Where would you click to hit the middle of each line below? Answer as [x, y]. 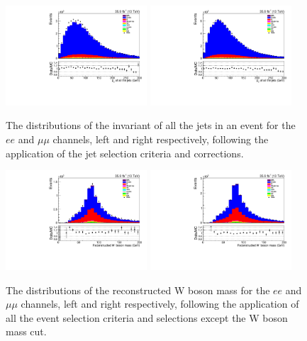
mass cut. [26, 331]
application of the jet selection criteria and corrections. [125, 153]
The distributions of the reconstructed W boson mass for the [138, 290]
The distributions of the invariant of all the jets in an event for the [151, 125]
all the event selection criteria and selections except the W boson [147, 317]
